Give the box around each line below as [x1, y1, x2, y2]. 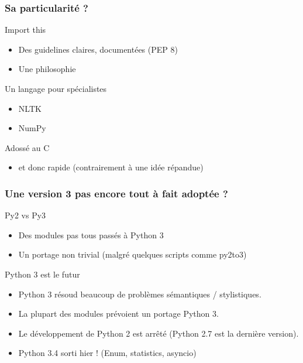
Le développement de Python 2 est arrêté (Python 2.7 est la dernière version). [18, 327, 299, 339]
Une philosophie [18, 63, 76, 75]
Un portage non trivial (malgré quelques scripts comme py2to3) [18, 248, 247, 261]
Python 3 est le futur [5, 268, 80, 280]
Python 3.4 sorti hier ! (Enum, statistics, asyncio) [18, 347, 197, 359]
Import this [5, 23, 46, 36]
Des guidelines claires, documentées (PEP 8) [18, 43, 178, 55]
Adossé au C [5, 141, 50, 153]
